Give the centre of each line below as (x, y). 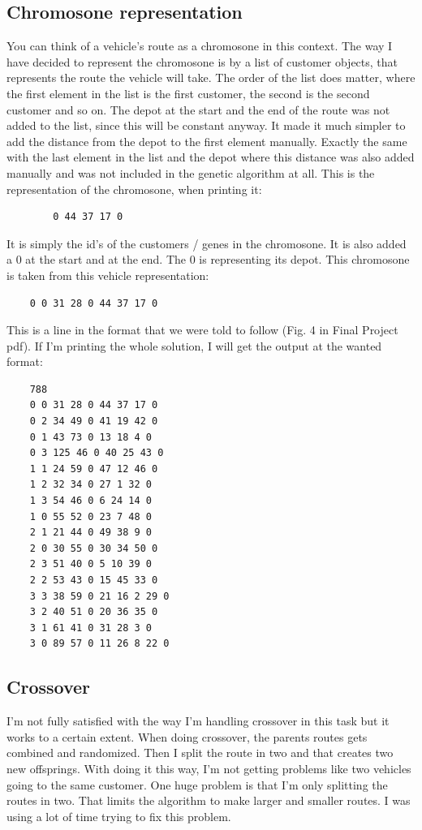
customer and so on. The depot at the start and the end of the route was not (198, 109)
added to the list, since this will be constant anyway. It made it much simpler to (206, 125)
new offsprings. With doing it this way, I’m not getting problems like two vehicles (209, 768)
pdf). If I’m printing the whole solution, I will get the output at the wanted (194, 345)
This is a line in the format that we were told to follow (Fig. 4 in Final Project (202, 330)
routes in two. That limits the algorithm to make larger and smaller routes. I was (209, 800)
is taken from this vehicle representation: (108, 275)
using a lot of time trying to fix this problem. (119, 816)
